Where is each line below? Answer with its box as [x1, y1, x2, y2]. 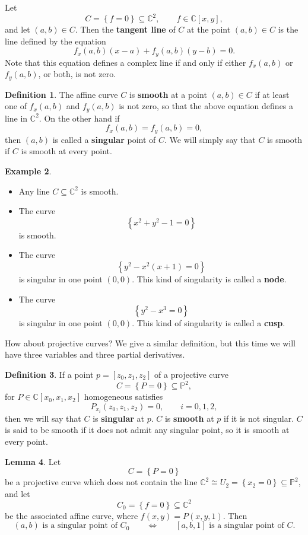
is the [278, 23, 299, 36]
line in [5, 112, 28, 124]
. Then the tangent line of [75, 23, 176, 36]
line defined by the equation [5, 34, 106, 47]
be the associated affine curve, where [5, 509, 138, 521]
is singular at [93, 412, 145, 424]
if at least [255, 88, 290, 100]
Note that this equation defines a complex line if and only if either [5, 56, 246, 68]
